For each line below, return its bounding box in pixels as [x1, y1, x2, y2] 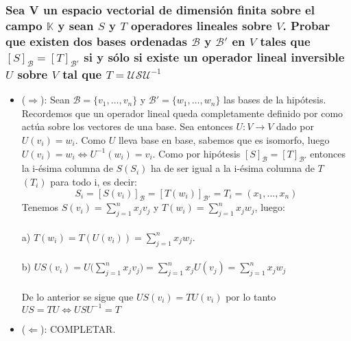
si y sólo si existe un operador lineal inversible [84, 48, 345, 65]
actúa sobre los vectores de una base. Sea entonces [21, 119, 233, 134]
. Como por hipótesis [152, 146, 241, 160]
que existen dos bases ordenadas [5, 32, 187, 49]
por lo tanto [226, 289, 276, 303]
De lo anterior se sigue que [21, 289, 134, 303]
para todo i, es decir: [50, 174, 137, 188]
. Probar [282, 16, 330, 34]
